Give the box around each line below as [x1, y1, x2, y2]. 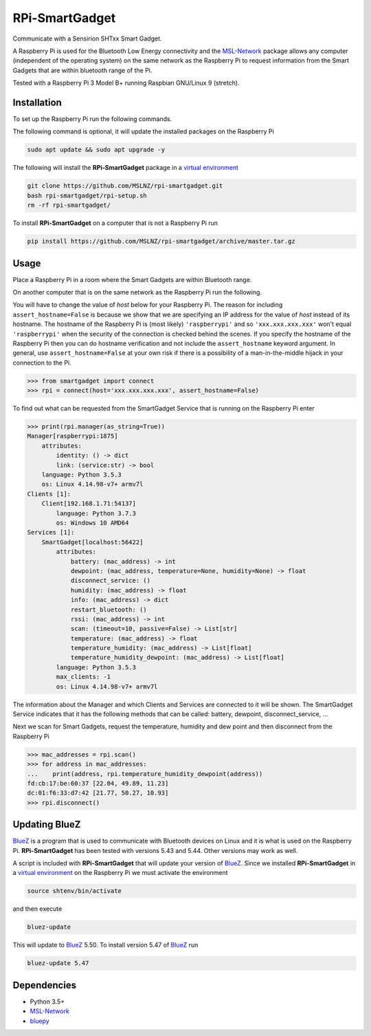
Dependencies [12, 979, 77, 991]
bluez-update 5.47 [27, 960, 89, 967]
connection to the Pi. [12, 358, 71, 367]
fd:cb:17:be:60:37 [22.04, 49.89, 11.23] [27, 779, 169, 787]
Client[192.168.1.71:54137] [41, 499, 137, 508]
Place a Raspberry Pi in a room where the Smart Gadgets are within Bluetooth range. [12, 275, 252, 283]
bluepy [30, 1017, 49, 1025]
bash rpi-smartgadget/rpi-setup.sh [27, 191, 147, 199]
